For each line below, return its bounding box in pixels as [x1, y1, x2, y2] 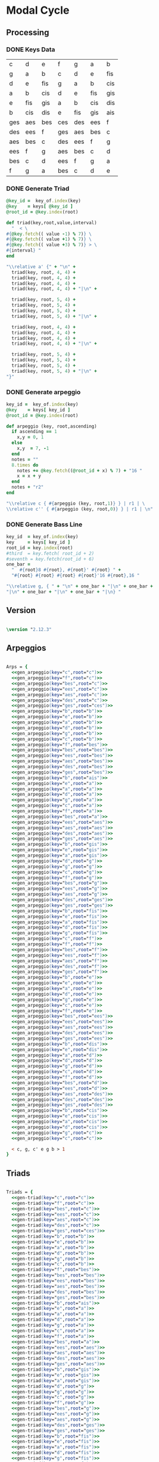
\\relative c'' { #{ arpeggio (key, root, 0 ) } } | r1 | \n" [6, 506, 153, 512]
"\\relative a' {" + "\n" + [6, 264, 76, 270]
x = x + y [17, 473, 42, 479]
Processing [6, 27, 49, 38]
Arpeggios [6, 642, 46, 653]
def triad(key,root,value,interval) [6, 220, 97, 225]
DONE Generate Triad [6, 184, 70, 193]
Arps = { [6, 664, 28, 670]
